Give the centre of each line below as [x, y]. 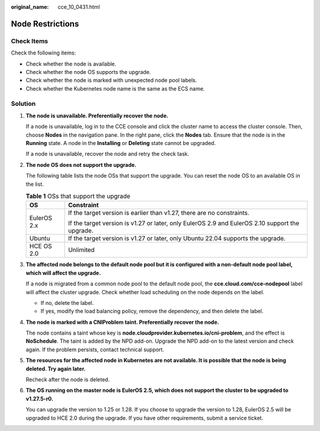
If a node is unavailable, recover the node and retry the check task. [108, 154]
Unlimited [81, 250]
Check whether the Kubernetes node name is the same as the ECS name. [115, 88]
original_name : [30, 7]
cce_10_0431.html [79, 7]
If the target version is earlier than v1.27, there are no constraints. [159, 213]
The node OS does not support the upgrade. [81, 165]
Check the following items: [44, 53]
